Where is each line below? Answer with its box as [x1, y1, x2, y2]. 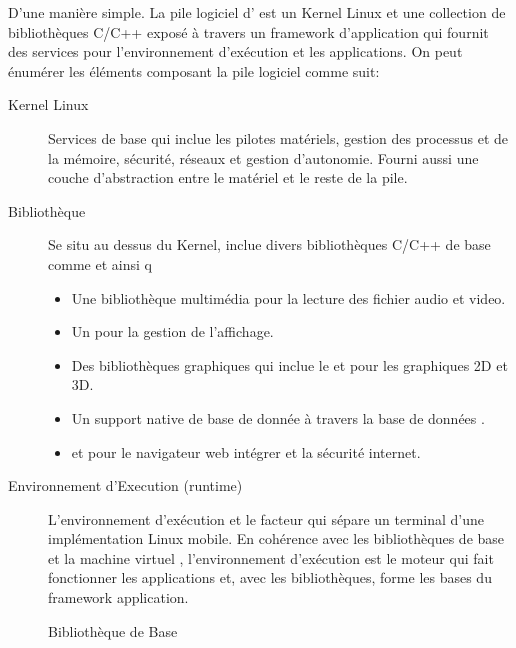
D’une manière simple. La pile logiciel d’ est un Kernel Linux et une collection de [8, 2, 506, 22]
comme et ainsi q [48, 253, 152, 274]
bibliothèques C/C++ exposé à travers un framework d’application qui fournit [8, 21, 489, 42]
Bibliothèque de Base [48, 620, 178, 641]
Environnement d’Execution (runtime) [8, 475, 243, 496]
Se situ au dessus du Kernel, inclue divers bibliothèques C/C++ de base [48, 234, 491, 255]
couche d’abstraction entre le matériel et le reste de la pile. [48, 167, 408, 188]
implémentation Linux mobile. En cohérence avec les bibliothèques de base [48, 528, 505, 549]
